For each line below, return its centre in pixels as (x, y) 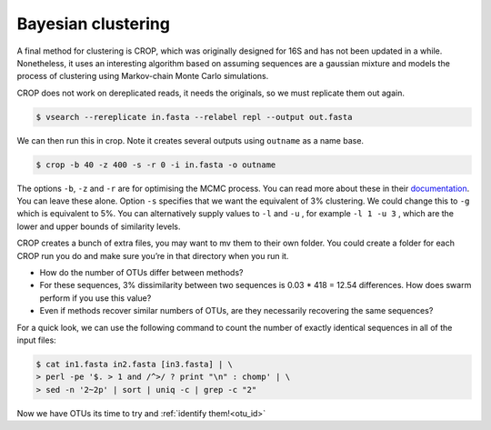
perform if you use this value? (95, 298)
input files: (36, 340)
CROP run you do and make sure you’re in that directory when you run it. (153, 255)
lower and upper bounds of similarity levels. (99, 226)
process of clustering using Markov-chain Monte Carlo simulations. (143, 76)
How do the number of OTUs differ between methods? (141, 272)
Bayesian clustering (93, 24)
